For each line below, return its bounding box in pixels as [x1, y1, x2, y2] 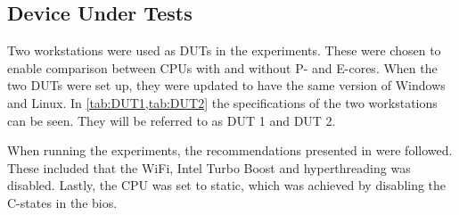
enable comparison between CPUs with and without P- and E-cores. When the [7, 58, 438, 77]
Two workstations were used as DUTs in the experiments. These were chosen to [7, 41, 441, 60]
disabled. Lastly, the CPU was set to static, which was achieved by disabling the [7, 176, 447, 194]
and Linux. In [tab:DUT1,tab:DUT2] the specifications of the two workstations [7, 93, 438, 112]
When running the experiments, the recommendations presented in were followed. [7, 141, 453, 160]
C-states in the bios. [7, 193, 118, 211]
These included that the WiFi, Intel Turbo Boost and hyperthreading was [7, 158, 411, 177]
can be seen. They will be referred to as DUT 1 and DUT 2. [7, 111, 336, 129]
